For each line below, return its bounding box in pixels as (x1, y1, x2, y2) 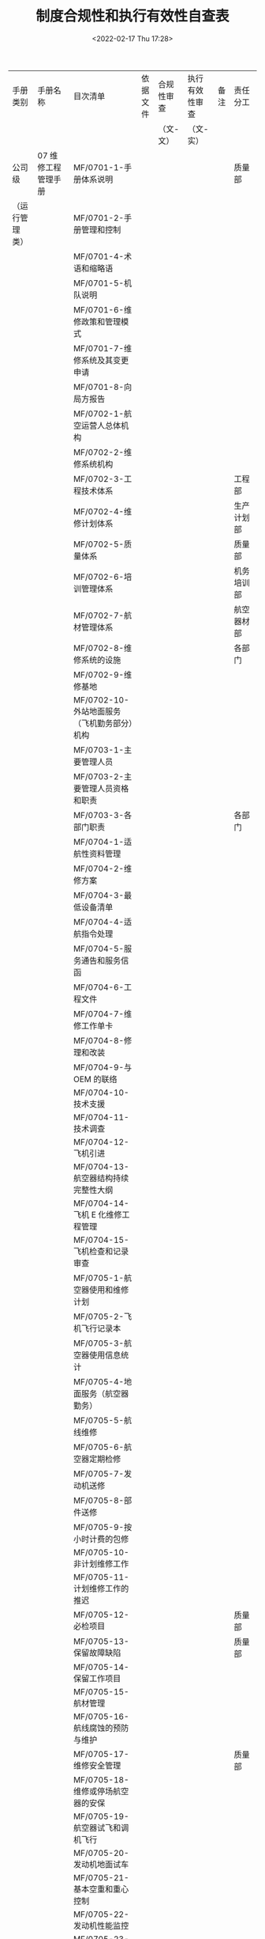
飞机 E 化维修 (73, 1209, 122, 1220)
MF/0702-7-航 (73, 610, 132, 621)
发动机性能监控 (73, 1920, 129, 1931)
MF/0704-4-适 (73, 916, 132, 927)
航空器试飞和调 (73, 1822, 129, 1833)
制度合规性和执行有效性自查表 (35, 7, 230, 25)
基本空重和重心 (73, 1884, 129, 1895)
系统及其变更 (81, 354, 129, 365)
